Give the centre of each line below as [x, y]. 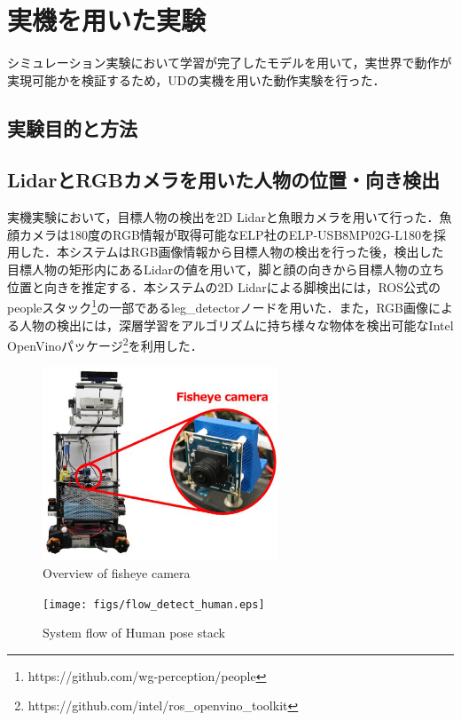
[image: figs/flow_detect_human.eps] [154, 604]
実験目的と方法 [72, 127]
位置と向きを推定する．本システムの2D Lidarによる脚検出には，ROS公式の [224, 286]
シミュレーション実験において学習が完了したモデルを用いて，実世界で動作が [230, 63]
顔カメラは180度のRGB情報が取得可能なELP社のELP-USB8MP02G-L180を [221, 234]
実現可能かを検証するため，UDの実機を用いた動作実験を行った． [196, 79]
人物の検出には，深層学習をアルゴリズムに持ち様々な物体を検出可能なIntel [236, 325]
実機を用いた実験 [107, 20]
